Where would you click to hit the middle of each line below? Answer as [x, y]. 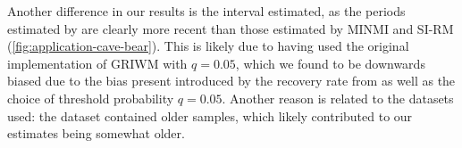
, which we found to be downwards [330, 63]
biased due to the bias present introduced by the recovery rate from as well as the [231, 81]
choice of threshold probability [91, 98]
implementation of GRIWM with [97, 63]
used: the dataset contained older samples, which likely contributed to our [210, 115]
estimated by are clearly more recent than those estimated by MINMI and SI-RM [231, 28]
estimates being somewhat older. [96, 133]
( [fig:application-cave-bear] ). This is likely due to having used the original [208, 46]
